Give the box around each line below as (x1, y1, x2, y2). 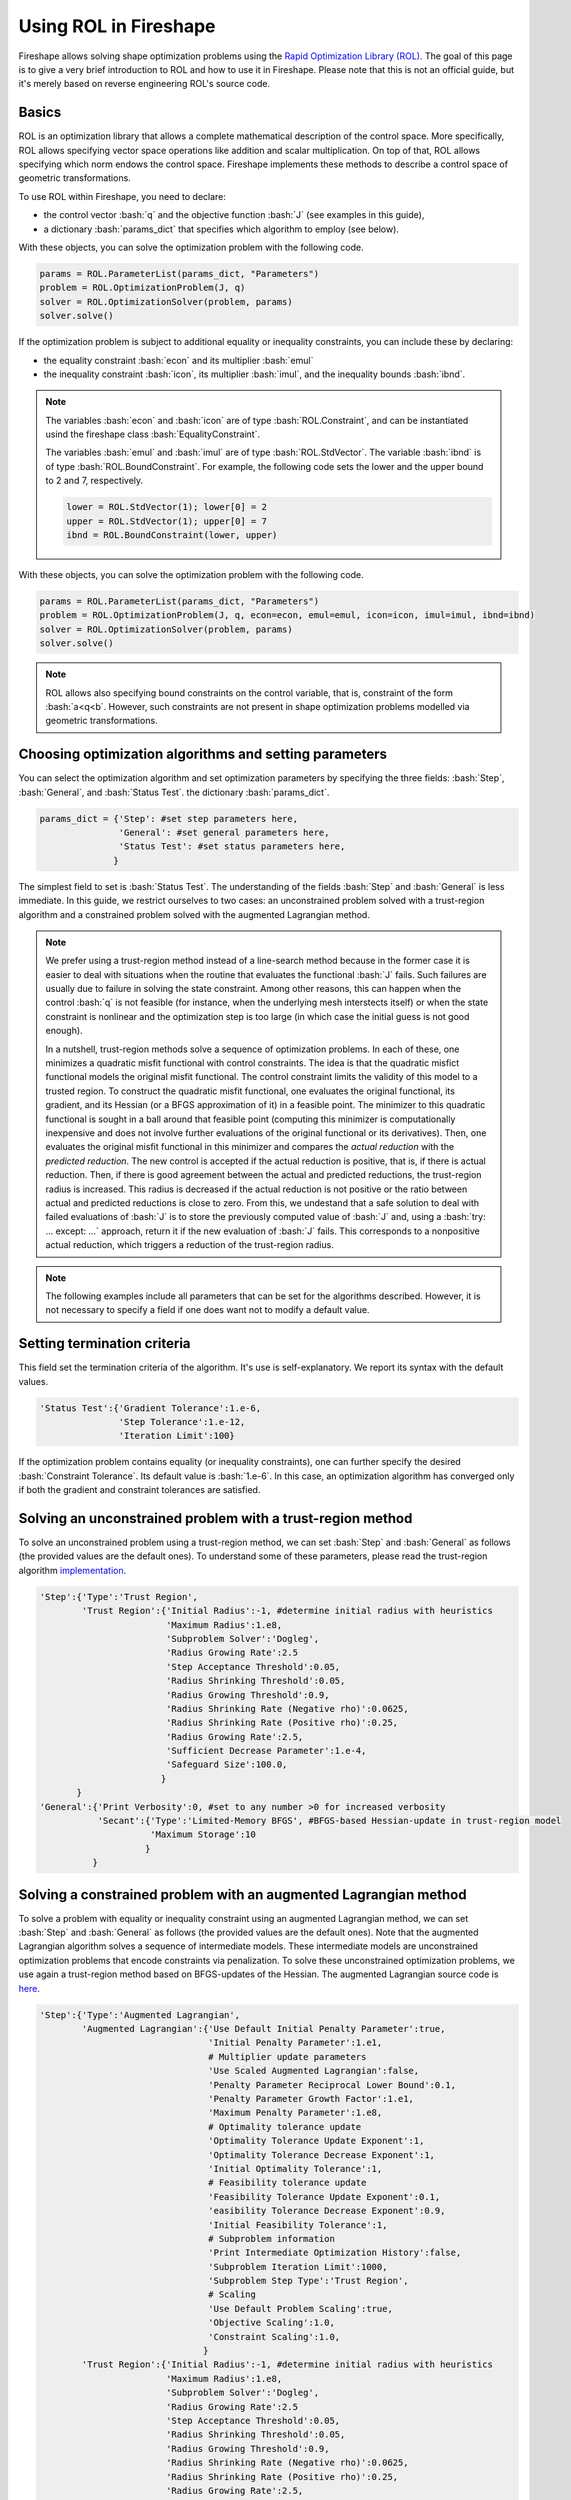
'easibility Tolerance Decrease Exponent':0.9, (208, 2205, 446, 2217)
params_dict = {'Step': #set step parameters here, (39, 813, 299, 824)
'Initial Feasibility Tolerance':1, (208, 2219, 388, 2230)
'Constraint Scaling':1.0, (208, 2331, 341, 2342)
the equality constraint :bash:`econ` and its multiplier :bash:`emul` (43, 354, 314, 366)
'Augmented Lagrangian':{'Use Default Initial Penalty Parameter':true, (81, 2023, 446, 2035)
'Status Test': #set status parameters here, (118, 841, 346, 852)
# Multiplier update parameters (208, 2051, 367, 2062)
